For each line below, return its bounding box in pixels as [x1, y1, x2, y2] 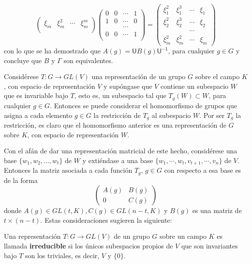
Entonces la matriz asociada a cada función [4, 165, 133, 175]
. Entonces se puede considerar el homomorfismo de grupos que [50, 100, 237, 110]
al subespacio [151, 110, 191, 120]
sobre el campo [195, 71, 240, 82]
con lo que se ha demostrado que [4, 46, 101, 56]
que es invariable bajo [4, 90, 68, 100]
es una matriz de [192, 205, 242, 215]
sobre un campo [159, 231, 207, 241]
